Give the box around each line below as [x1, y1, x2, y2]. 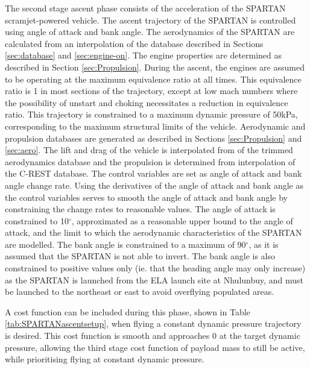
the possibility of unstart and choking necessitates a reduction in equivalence [5, 96, 288, 109]
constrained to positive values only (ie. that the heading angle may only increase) [5, 262, 306, 274]
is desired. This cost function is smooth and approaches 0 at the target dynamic [5, 329, 300, 342]
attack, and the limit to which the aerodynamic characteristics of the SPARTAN [5, 226, 302, 239]
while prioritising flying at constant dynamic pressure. [5, 353, 204, 365]
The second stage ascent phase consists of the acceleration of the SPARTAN [5, 2, 286, 14]
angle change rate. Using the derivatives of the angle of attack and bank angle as [5, 178, 303, 191]
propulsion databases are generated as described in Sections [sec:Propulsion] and [5, 131, 302, 144]
